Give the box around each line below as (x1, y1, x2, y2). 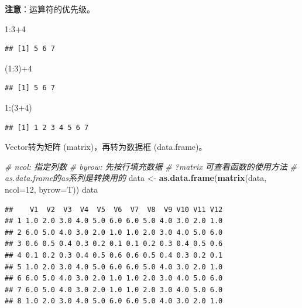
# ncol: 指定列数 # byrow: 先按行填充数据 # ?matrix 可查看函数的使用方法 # (5, 160, 297, 172)
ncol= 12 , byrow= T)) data (5, 183, 98, 195)
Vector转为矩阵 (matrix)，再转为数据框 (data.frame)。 (5, 141, 207, 153)
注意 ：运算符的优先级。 (5, 3, 95, 15)
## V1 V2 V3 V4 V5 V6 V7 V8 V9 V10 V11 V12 (5, 205, 223, 214)
